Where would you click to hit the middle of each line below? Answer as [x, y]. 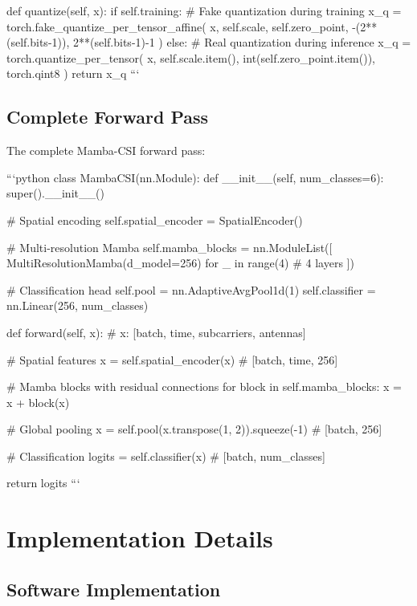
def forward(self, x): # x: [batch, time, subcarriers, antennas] [156, 332]
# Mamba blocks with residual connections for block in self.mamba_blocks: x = [204, 386]
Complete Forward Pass [108, 117]
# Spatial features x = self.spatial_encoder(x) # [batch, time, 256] [172, 359]
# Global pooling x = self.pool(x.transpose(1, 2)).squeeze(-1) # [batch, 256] [194, 429]
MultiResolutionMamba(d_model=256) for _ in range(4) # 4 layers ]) [180, 263]
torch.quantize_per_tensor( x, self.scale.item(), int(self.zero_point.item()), [191, 57]
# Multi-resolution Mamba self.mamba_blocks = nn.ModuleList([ [170, 247]
